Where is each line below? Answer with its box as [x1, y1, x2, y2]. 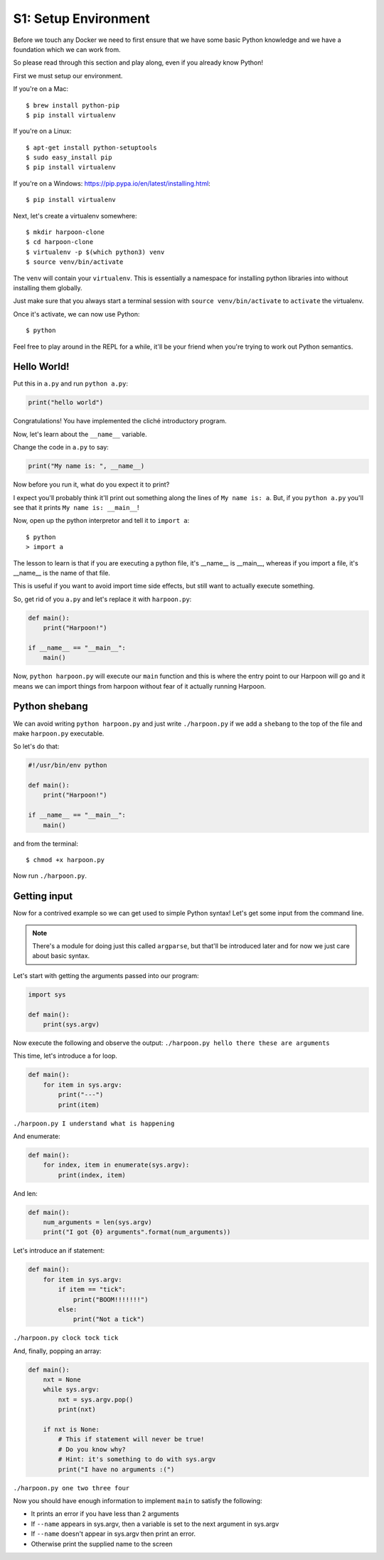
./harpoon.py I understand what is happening [13, 1119, 175, 1127]
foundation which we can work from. [13, 45, 121, 53]
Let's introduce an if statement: [13, 1246, 105, 1255]
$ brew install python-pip [26, 101, 120, 110]
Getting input [13, 890, 73, 903]
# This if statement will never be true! [58, 1436, 205, 1443]
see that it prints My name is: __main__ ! [13, 503, 139, 511]
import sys [28, 990, 66, 999]
